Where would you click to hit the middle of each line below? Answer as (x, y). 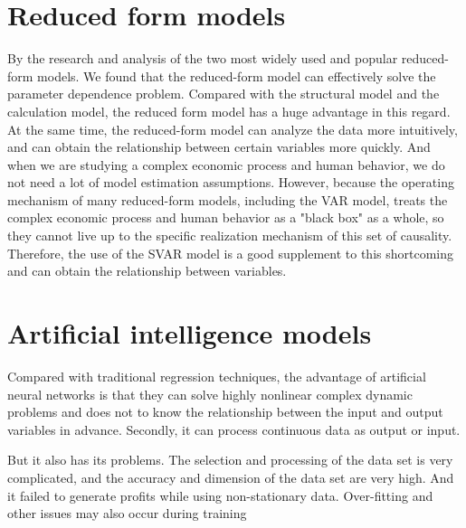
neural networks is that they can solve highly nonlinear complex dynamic (210, 394)
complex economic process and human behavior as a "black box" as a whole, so (226, 217)
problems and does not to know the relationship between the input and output (225, 412)
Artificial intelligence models (190, 333)
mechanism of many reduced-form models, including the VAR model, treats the (228, 199)
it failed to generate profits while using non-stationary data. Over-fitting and (220, 495)
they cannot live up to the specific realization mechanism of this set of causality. (230, 236)
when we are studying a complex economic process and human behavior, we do (226, 164)
